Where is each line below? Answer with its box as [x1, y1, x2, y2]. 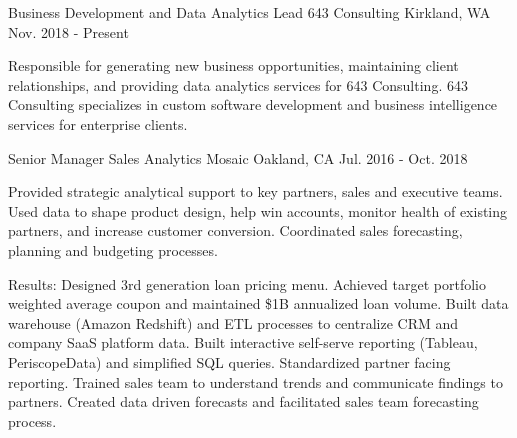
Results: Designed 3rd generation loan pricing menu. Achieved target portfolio [8, 273, 487, 294]
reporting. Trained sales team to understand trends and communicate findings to [8, 371, 503, 392]
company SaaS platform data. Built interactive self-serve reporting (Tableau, [8, 332, 478, 353]
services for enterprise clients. [8, 113, 188, 134]
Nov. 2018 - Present [8, 21, 129, 42]
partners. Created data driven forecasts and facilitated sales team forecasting [8, 391, 479, 412]
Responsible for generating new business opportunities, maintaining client [8, 55, 459, 76]
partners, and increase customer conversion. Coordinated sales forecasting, [8, 220, 463, 241]
